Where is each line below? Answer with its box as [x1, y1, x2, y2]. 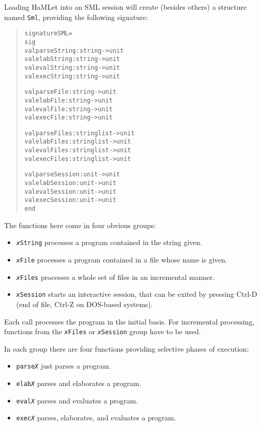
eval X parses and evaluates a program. [16, 395, 138, 405]
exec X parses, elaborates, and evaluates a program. [16, 412, 176, 423]
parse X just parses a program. [16, 360, 111, 371]
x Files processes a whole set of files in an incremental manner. [16, 271, 215, 282]
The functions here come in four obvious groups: [4, 219, 156, 230]
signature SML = [24, 30, 72, 37]
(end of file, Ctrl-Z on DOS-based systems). [16, 298, 153, 309]
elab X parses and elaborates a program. [16, 378, 142, 389]
